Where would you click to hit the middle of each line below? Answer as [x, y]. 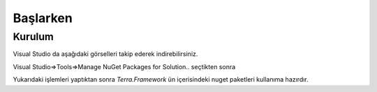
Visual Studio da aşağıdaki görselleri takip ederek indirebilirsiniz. [105, 54]
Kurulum [33, 37]
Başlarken [43, 18]
